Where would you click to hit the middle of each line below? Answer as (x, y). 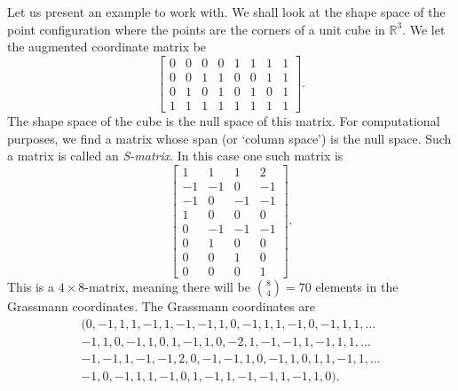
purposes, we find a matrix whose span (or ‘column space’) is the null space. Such (229, 138)
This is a (31, 286)
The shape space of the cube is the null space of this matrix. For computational (224, 120)
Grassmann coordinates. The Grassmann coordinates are (161, 305)
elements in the (357, 286)
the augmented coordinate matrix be (107, 47)
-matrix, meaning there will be (168, 286)
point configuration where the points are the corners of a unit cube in (196, 29)
